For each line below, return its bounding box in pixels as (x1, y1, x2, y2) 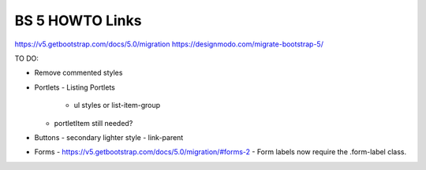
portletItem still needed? (54, 118, 133, 128)
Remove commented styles (34, 68, 123, 78)
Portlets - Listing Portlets (34, 83, 116, 92)
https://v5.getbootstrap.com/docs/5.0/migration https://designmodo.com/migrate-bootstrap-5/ (14, 39, 323, 49)
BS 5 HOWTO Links (14, 12, 142, 29)
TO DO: (14, 54, 39, 63)
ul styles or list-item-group (73, 101, 161, 110)
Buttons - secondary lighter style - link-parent (34, 132, 184, 142)
